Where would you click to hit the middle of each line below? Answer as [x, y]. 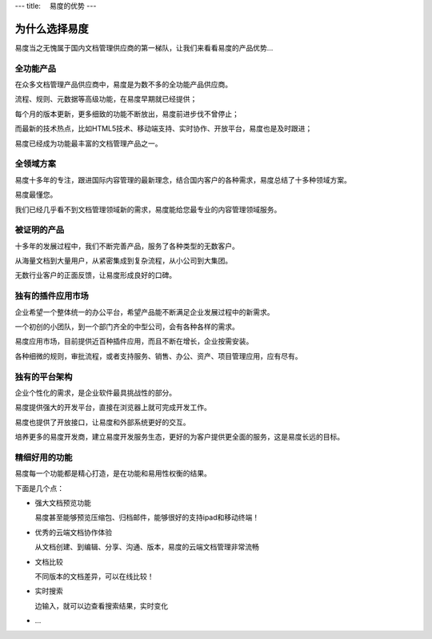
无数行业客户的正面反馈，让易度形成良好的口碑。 [95, 275]
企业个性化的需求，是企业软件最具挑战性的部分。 [95, 392]
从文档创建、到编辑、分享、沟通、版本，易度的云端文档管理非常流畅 [147, 547]
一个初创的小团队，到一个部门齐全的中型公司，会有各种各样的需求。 [127, 326]
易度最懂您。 [36, 195]
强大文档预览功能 [63, 503]
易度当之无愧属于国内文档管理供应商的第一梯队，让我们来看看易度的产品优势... [144, 47]
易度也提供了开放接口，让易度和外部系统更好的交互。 [102, 422]
